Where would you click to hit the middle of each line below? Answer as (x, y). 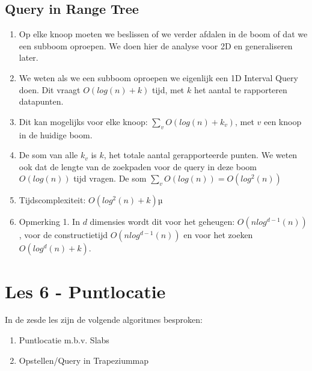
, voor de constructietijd (63, 235)
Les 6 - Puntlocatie (85, 291)
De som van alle (48, 155)
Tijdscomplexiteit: (52, 200)
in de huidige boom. (56, 134)
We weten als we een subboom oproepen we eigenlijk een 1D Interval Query (158, 77)
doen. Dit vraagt (50, 89)
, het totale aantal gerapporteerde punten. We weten (200, 155)
